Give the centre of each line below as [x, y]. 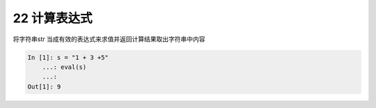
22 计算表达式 [53, 18]
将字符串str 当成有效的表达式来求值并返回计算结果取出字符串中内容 [109, 39]
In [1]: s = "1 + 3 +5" [68, 57]
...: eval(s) [64, 67]
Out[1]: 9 [44, 86]
